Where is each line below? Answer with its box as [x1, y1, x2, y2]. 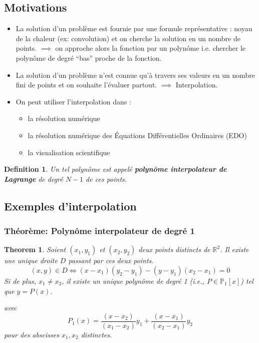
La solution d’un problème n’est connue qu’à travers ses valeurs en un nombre [16, 69, 255, 80]
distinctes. [81, 329, 112, 339]
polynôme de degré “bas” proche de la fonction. [16, 52, 162, 63]
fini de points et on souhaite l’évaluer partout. [16, 79, 157, 90]
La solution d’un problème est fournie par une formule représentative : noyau [16, 23, 252, 34]
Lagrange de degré [4, 173, 63, 184]
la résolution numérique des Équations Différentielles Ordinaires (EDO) [28, 130, 247, 140]
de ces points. [86, 173, 127, 184]
